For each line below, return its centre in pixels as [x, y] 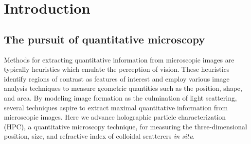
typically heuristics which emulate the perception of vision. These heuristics [117, 69]
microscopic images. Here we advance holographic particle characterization [115, 117]
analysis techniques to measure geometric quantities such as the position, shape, [123, 88]
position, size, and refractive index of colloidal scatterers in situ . [99, 136]
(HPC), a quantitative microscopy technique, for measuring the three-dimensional [125, 126]
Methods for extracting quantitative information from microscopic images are [119, 59]
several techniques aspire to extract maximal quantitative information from [116, 107]
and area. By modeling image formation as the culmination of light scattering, [120, 97]
